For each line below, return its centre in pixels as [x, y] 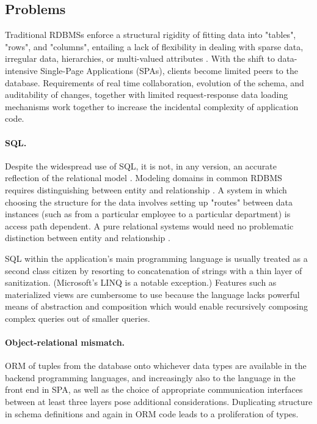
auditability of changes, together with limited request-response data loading [147, 95]
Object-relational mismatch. [65, 342]
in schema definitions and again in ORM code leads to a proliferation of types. [152, 413]
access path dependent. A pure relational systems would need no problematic [149, 225]
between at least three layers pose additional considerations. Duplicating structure [159, 402]
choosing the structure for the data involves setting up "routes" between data [149, 202]
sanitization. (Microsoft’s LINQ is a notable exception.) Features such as [141, 282]
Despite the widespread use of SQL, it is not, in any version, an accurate [141, 166]
